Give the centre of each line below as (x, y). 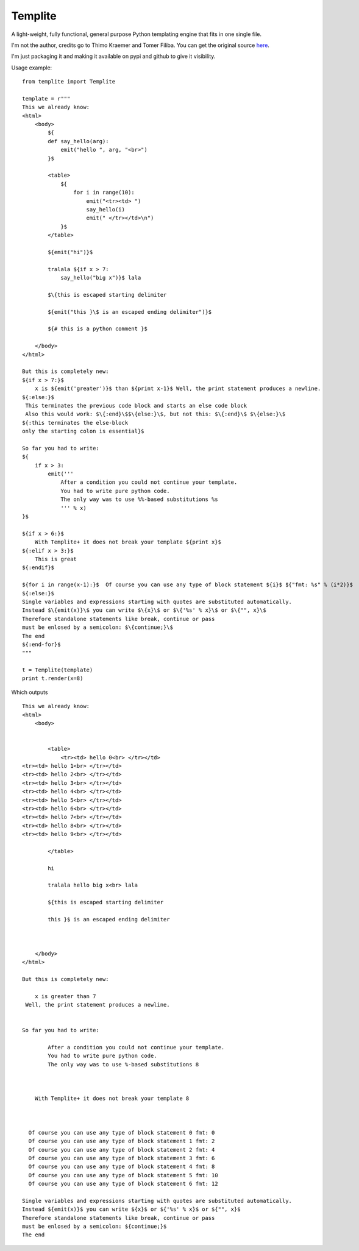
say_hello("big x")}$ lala (101, 278)
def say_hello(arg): (78, 141)
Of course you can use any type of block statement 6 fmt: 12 (123, 1184)
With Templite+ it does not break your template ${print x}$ (128, 542)
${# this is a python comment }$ (98, 329)
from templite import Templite (69, 82)
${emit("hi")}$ (70, 252)
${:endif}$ (38, 568)
